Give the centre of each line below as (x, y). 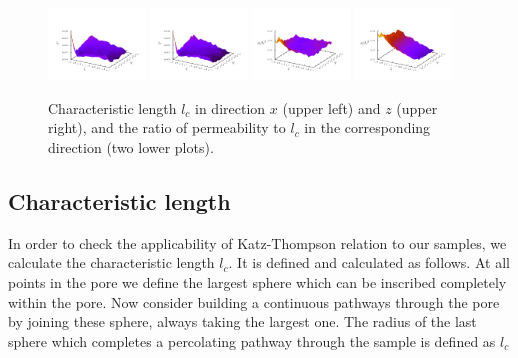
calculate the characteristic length (111, 262)
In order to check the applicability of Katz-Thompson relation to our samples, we (257, 242)
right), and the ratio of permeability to (167, 127)
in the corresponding (367, 127)
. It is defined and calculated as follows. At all (369, 262)
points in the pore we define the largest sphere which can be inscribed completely (257, 282)
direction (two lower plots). (131, 147)
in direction (230, 107)
